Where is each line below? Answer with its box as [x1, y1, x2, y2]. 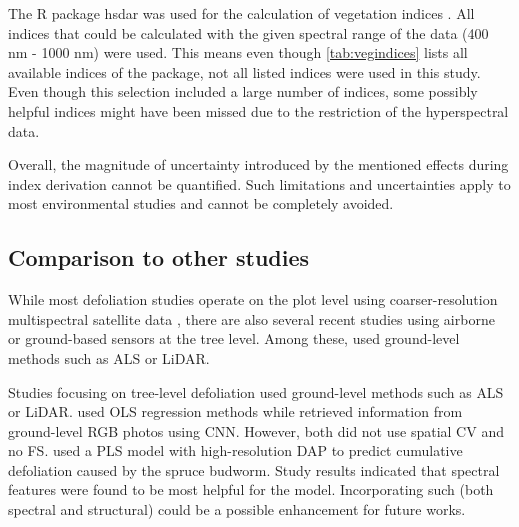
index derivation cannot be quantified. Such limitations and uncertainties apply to [8, 173, 511, 194]
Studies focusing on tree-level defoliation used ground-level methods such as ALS [8, 381, 504, 402]
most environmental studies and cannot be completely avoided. [8, 193, 394, 214]
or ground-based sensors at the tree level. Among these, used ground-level [8, 328, 460, 349]
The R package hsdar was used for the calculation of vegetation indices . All [8, 3, 475, 23]
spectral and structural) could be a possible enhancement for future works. [8, 499, 466, 520]
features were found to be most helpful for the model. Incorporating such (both [8, 479, 494, 500]
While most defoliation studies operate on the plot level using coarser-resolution [8, 289, 498, 310]
